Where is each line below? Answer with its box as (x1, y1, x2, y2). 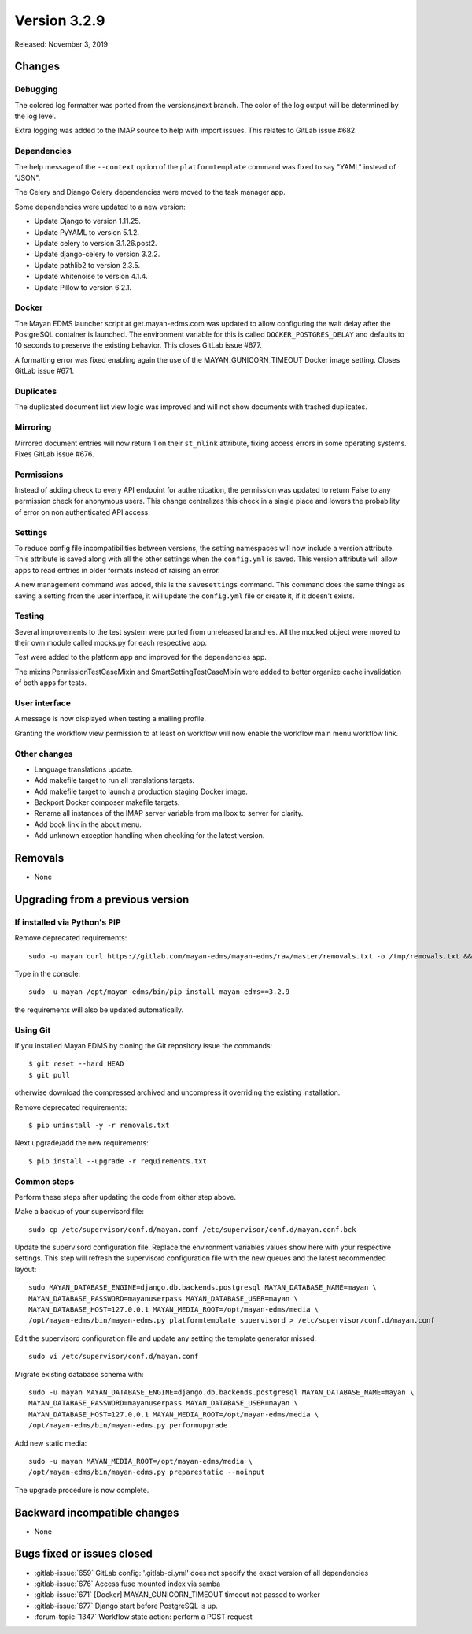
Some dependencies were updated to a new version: (14, 202, 186, 211)
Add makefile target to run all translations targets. (34, 776, 195, 785)
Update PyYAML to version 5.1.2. (34, 227, 140, 236)
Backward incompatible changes (14, 1506, 179, 1519)
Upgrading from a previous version (14, 892, 190, 906)
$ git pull (28, 1070, 71, 1079)
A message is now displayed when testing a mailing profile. (14, 714, 207, 724)
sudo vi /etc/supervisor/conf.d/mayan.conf (28, 1352, 199, 1361)
